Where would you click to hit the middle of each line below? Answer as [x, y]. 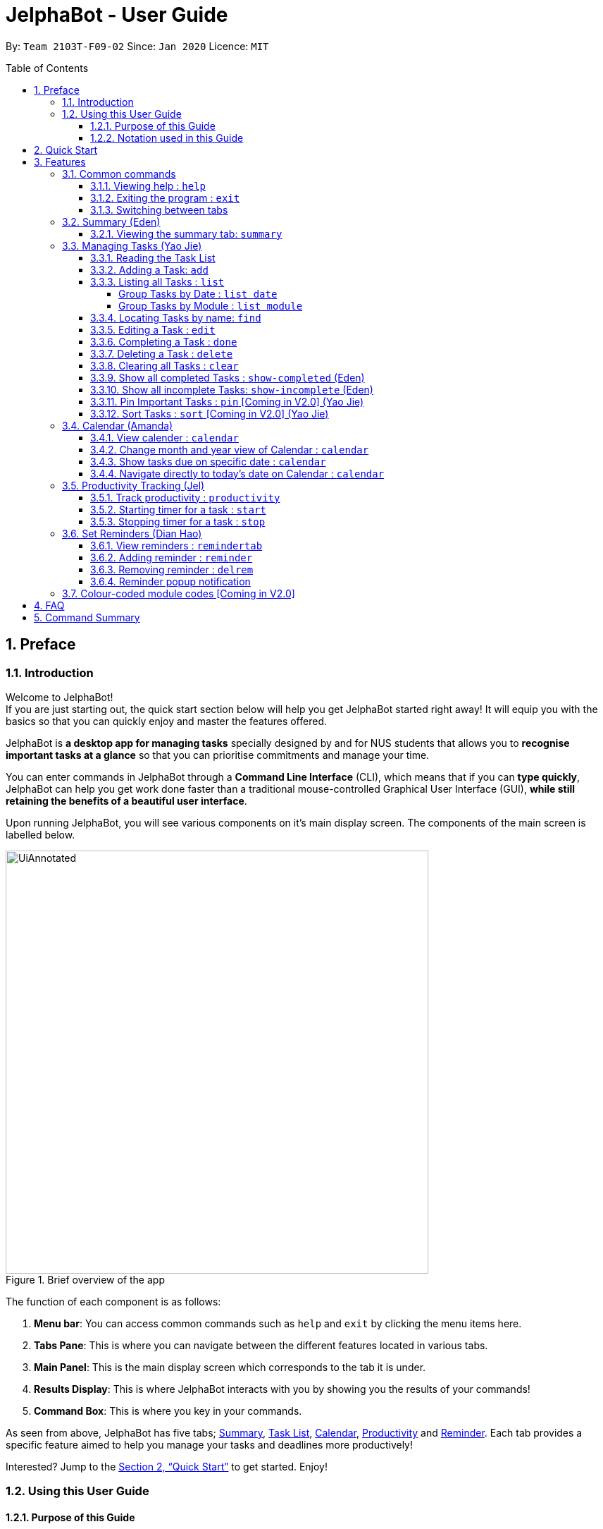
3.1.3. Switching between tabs [159, 209]
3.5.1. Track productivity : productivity [185, 497]
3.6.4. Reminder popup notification [170, 581]
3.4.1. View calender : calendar [164, 437]
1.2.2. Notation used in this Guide [167, 138]
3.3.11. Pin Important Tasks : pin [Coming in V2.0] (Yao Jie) [227, 401]
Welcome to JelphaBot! [60, 697]
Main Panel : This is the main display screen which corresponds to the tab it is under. [230, 1367]
